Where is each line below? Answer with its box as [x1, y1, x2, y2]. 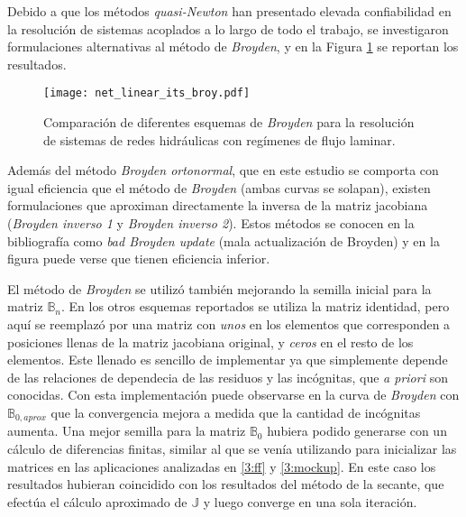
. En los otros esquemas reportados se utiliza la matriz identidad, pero [61, 297, 450, 316]
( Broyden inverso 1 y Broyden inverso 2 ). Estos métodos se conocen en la [7, 214, 415, 232]
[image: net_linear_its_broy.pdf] [43, 87, 251, 100]
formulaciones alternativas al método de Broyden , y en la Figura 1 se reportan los [7, 37, 459, 56]
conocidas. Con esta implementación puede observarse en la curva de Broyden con [7, 385, 460, 404]
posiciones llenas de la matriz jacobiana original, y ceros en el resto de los [7, 332, 414, 351]
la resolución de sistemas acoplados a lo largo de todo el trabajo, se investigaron [7, 19, 449, 38]
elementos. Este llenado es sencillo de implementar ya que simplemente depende [7, 350, 448, 369]
